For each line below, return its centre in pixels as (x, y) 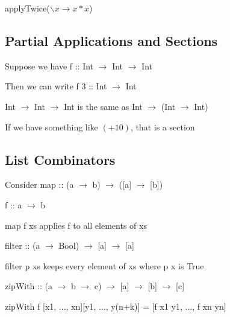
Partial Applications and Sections (111, 40)
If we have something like (51, 126)
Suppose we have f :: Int (49, 66)
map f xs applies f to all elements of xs (76, 225)
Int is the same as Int (103, 106)
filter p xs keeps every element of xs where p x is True (104, 265)
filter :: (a (23, 245)
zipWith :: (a (29, 286)
